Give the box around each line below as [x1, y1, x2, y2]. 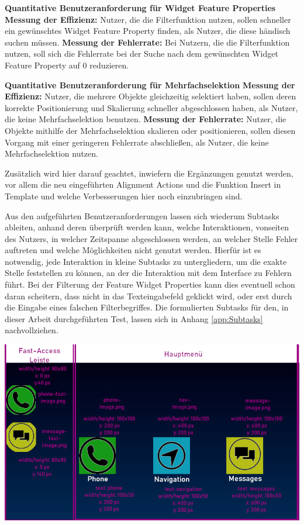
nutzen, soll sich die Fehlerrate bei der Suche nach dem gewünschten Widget [5, 47, 278, 60]
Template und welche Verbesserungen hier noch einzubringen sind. [5, 189, 243, 202]
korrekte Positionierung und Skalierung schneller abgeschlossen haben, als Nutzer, [5, 101, 298, 113]
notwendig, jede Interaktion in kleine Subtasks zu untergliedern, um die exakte [5, 255, 287, 267]
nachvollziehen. [5, 324, 58, 336]
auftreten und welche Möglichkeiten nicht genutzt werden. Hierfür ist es [5, 244, 261, 256]
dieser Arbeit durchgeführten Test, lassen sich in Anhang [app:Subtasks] [5, 312, 263, 324]
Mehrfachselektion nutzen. [5, 147, 98, 160]
